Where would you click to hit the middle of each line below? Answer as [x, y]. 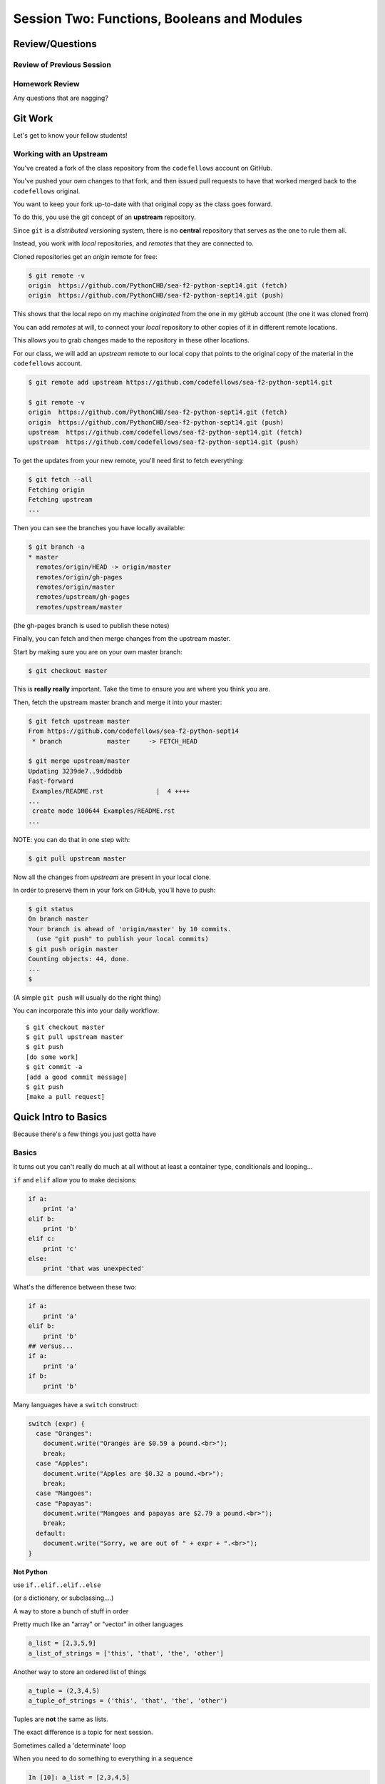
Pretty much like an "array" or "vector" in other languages [98, 1624]
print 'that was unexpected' [94, 1269]
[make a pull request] [66, 1097]
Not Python [30, 1572]
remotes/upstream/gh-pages [83, 597]
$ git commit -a [54, 1067]
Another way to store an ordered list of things [80, 1672]
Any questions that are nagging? [61, 98]
